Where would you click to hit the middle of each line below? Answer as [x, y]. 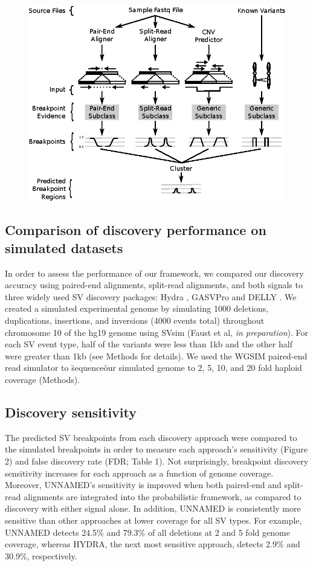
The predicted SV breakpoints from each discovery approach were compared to [151, 437]
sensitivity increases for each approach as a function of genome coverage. [139, 473]
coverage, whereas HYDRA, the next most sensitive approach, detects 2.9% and [153, 544]
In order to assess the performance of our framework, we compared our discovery [154, 273]
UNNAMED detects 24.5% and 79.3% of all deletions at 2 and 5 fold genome [147, 532]
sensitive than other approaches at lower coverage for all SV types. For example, [153, 520]
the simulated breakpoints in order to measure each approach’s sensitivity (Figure [156, 449]
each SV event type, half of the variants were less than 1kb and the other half [149, 344]
